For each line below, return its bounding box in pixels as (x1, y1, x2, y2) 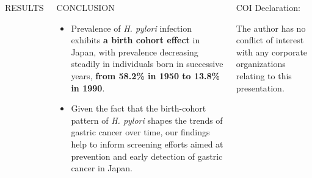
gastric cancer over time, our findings (71, 126, 210, 138)
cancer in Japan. (71, 162, 132, 174)
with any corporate (236, 45, 308, 58)
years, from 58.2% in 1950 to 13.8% (71, 69, 220, 82)
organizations (236, 57, 286, 70)
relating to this (236, 69, 292, 82)
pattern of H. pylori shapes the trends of (71, 113, 223, 126)
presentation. (236, 81, 285, 94)
